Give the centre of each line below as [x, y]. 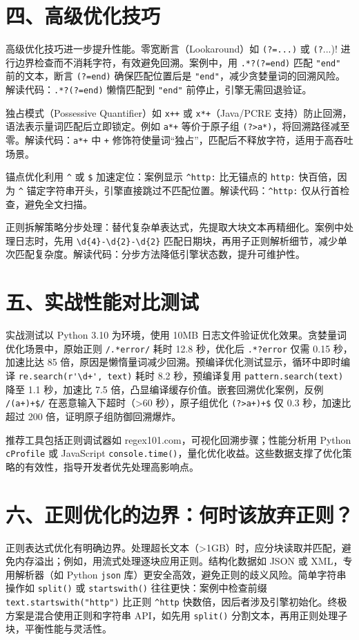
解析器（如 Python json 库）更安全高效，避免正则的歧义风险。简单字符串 [181, 574]
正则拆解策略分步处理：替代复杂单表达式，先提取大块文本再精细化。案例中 [175, 227]
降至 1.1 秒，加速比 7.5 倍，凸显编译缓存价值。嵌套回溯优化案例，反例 [165, 389]
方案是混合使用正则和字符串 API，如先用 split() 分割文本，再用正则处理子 [177, 615]
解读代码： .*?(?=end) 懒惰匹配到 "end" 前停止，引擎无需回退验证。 [159, 90]
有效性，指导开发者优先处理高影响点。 [111, 466]
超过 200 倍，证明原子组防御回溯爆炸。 [94, 416]
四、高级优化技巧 [83, 16]
